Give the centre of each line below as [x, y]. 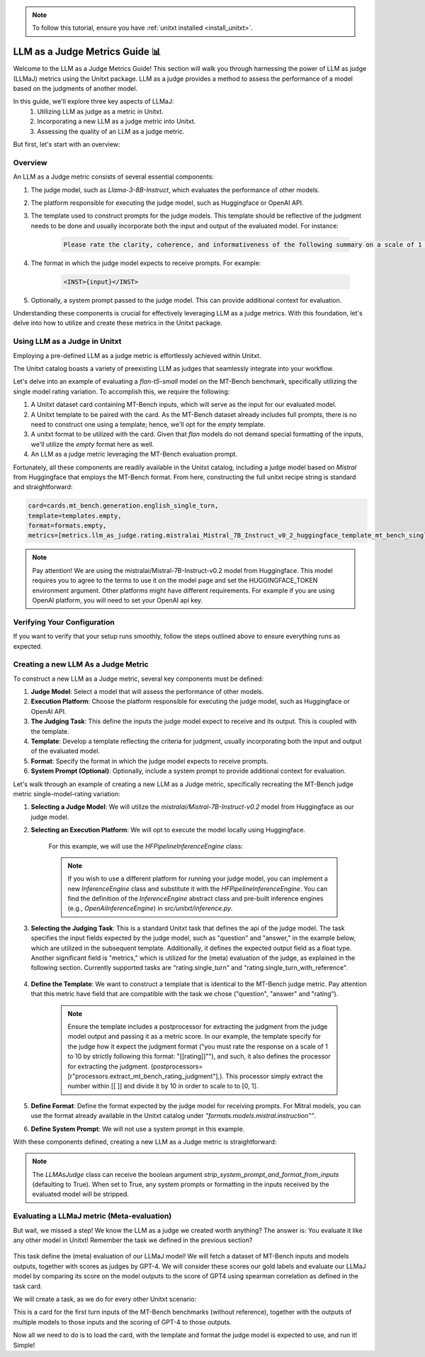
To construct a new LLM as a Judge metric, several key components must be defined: [138, 678]
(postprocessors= [177, 1066]
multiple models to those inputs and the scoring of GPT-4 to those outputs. [122, 1322]
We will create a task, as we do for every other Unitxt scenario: [105, 1299]
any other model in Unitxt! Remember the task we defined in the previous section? [133, 1240]
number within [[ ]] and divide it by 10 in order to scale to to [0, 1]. [163, 1086]
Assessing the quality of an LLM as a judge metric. [111, 131]
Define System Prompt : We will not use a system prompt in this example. [138, 1129]
